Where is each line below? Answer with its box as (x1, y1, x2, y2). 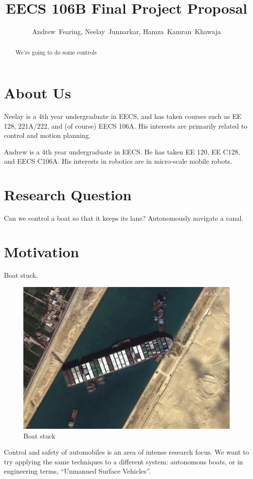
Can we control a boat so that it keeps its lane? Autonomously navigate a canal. (4, 213, 244, 223)
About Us (4, 83, 71, 103)
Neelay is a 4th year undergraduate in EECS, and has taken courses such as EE (4, 111, 242, 121)
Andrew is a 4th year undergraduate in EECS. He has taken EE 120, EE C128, (4, 146, 240, 156)
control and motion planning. (4, 130, 91, 140)
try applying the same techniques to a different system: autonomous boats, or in (4, 456, 243, 466)
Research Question (4, 185, 132, 205)
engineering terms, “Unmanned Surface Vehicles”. (4, 466, 151, 476)
